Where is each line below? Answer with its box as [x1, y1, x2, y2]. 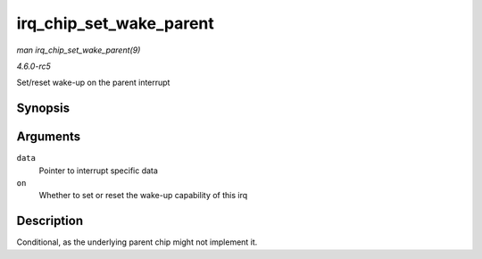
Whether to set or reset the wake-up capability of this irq [38, 190, 248, 201]
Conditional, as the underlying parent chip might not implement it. [16, 237, 258, 247]
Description [16, 213, 84, 229]
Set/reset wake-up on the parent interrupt [16, 77, 170, 88]
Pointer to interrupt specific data [38, 165, 158, 176]
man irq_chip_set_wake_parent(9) [16, 45, 141, 55]
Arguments [16, 129, 81, 145]
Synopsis [16, 101, 71, 116]
